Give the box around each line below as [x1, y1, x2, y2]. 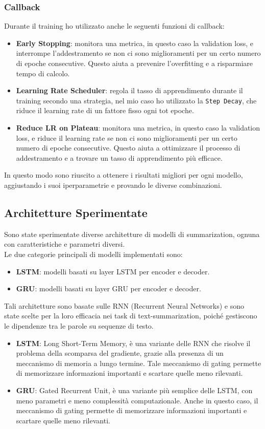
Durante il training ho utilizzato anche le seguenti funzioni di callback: [4, 20, 225, 31]
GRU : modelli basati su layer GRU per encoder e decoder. [16, 283, 201, 294]
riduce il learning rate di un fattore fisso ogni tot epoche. [16, 105, 194, 116]
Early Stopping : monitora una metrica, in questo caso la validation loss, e [16, 37, 253, 48]
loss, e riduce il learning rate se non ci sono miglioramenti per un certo [16, 132, 237, 143]
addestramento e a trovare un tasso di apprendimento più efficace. [16, 152, 223, 163]
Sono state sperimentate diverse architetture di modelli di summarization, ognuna [4, 228, 260, 239]
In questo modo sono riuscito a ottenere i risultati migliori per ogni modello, [4, 169, 243, 180]
